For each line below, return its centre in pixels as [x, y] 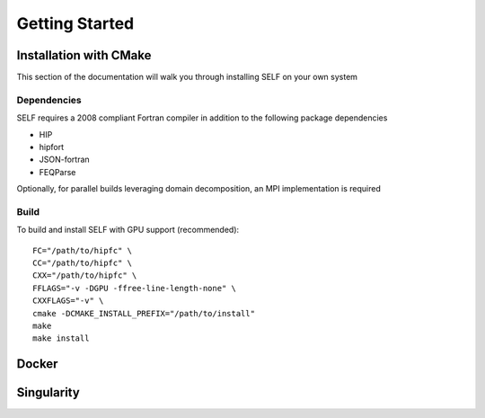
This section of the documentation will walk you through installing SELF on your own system [187, 77]
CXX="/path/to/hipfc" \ [85, 276]
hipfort [52, 147]
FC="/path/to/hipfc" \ [83, 250]
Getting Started [75, 23]
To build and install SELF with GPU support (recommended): [128, 230]
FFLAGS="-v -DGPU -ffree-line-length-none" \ [135, 288]
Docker [37, 364]
